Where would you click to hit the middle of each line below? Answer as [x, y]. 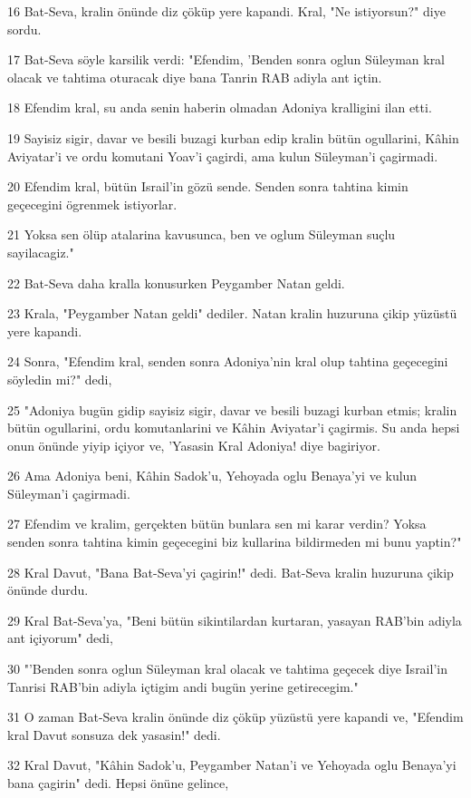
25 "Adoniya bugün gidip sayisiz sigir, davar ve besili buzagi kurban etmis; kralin [232, 409]
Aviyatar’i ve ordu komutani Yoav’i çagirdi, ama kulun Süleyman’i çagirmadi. [223, 156]
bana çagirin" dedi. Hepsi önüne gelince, [118, 783]
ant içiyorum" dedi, [60, 638]
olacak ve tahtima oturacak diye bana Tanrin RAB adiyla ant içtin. [195, 77]
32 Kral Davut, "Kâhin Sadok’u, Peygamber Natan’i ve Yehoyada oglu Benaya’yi [232, 765]
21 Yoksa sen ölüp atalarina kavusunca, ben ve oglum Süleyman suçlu [202, 234]
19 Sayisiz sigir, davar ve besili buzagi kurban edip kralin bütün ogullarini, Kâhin [233, 137]
